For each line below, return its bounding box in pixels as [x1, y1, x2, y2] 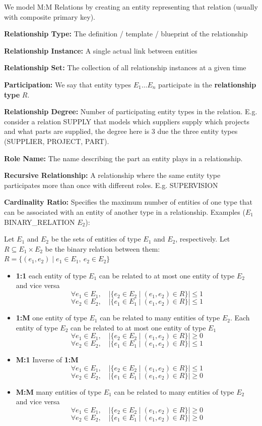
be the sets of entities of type [51, 233, 141, 244]
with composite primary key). [4, 11, 95, 22]
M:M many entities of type [16, 386, 102, 397]
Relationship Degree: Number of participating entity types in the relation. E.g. [4, 106, 257, 117]
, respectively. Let [175, 233, 230, 244]
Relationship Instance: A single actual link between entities [4, 45, 198, 56]
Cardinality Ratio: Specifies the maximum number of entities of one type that [4, 197, 252, 207]
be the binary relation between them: [45, 243, 160, 254]
